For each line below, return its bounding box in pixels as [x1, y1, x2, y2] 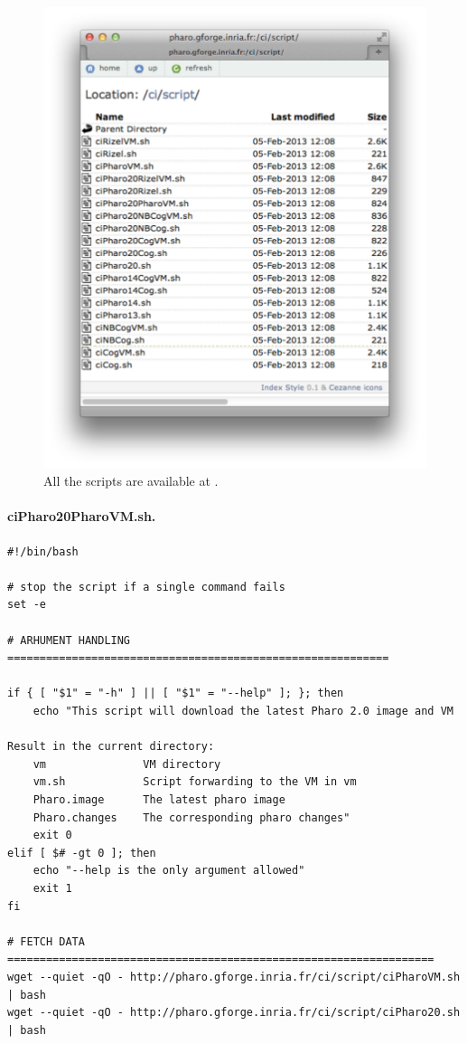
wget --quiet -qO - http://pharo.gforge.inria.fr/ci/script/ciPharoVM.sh [7, 970, 461, 983]
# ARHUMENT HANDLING [7, 633, 131, 647]
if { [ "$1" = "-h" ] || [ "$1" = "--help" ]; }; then [7, 687, 344, 700]
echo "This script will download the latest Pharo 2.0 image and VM [33, 705, 453, 718]
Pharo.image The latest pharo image [33, 792, 285, 806]
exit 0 [33, 829, 72, 842]
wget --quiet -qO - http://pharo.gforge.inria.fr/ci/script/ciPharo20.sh [7, 1006, 461, 1020]
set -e [7, 598, 46, 612]
